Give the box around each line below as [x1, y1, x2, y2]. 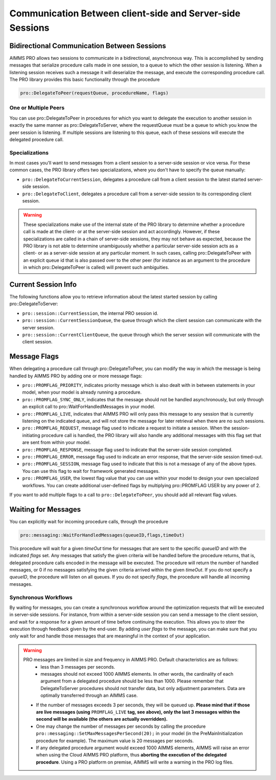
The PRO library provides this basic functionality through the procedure [9, 77, 160, 83]
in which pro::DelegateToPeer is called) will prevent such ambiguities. [23, 264, 170, 270]
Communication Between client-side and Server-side [9, 8, 241, 19]
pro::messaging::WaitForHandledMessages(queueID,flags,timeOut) [20, 532, 185, 538]
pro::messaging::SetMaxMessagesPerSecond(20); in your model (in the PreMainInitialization [36, 730, 243, 737]
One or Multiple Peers [9, 104, 65, 111]
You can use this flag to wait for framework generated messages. [22, 468, 160, 474]
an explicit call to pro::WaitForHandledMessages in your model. [22, 404, 155, 410]
